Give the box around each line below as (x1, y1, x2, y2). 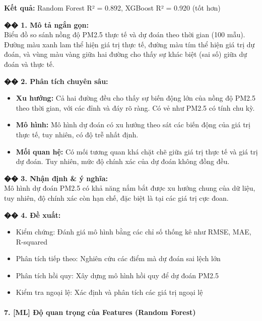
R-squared (16, 236, 47, 247)
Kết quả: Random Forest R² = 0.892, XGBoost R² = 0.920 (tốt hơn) (4, 3, 221, 13)
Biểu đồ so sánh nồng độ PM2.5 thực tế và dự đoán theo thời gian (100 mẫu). (4, 29, 245, 40)
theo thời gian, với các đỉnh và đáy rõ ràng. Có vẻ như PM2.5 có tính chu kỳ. (16, 102, 255, 113)
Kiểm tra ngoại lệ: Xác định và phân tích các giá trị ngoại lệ (16, 287, 203, 297)
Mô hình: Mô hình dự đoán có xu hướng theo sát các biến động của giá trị (16, 119, 250, 130)
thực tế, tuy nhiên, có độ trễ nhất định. (16, 129, 139, 139)
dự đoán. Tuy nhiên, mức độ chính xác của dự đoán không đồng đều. (16, 156, 230, 167)
